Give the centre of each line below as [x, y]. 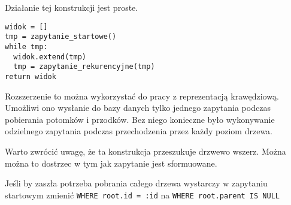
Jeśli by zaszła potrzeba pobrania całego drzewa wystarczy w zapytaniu [136, 183]
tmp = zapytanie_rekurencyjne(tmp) [84, 67]
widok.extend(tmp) [50, 57]
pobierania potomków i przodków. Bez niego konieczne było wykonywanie [140, 119]
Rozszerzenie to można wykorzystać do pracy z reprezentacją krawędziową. [142, 96]
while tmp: [26, 46]
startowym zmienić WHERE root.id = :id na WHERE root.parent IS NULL [142, 195]
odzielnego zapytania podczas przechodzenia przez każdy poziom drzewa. [139, 131]
